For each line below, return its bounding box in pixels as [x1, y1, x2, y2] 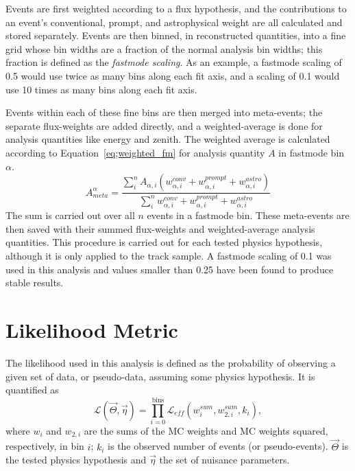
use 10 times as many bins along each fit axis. [5, 82, 197, 96]
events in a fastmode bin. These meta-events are [147, 208, 350, 222]
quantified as [5, 382, 59, 397]
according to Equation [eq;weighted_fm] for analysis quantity [5, 145, 265, 159]
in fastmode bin [278, 145, 345, 159]
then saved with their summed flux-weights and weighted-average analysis [5, 221, 315, 235]
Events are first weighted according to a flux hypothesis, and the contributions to [5, 1, 347, 15]
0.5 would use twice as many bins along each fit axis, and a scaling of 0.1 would [5, 68, 340, 82]
